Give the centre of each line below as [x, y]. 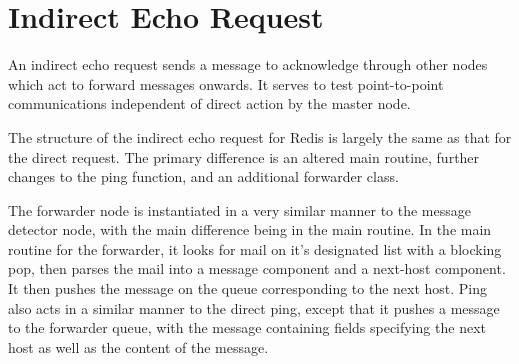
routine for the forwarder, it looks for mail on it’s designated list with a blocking [255, 248]
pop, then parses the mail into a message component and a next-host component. [257, 268]
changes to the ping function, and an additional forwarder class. [203, 176]
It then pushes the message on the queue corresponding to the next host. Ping [248, 288]
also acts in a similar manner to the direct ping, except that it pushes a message [254, 307]
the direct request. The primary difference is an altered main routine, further [244, 156]
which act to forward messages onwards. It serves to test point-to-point [226, 83]
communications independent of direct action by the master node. [209, 103]
